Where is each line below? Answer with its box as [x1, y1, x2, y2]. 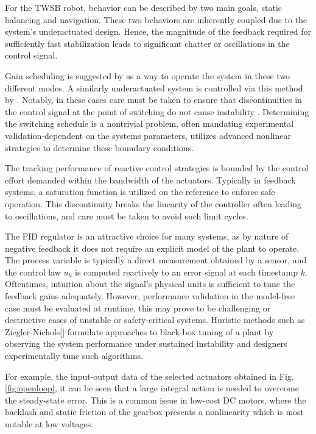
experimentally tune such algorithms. [5, 349, 143, 362]
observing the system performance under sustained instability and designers [5, 337, 287, 350]
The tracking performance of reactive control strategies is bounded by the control [5, 162, 309, 174]
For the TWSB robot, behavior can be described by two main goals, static [5, 1, 282, 13]
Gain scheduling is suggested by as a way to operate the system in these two [5, 69, 290, 82]
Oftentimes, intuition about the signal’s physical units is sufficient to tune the [5, 277, 295, 290]
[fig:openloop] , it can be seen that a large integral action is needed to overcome [5, 382, 299, 394]
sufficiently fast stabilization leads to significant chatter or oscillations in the [5, 37, 290, 49]
